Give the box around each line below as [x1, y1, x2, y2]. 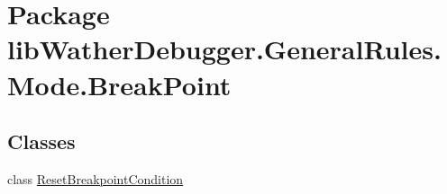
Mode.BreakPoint [7, 66, 232, 102]
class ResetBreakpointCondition [7, 169, 184, 188]
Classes [7, 128, 76, 155]
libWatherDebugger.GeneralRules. [7, 31, 442, 67]
